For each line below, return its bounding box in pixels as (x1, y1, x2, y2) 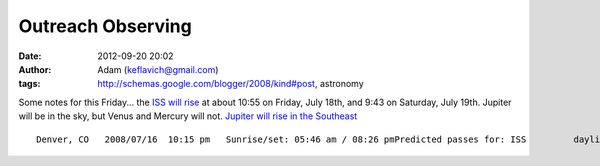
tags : (18, 78, 41, 90)
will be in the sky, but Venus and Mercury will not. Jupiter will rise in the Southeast (18, 110, 358, 122)
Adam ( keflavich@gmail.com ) (97, 63, 219, 75)
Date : (18, 50, 42, 62)
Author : (18, 63, 52, 75)
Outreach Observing (18, 15, 192, 37)
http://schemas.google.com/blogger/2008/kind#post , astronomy (97, 78, 364, 90)
